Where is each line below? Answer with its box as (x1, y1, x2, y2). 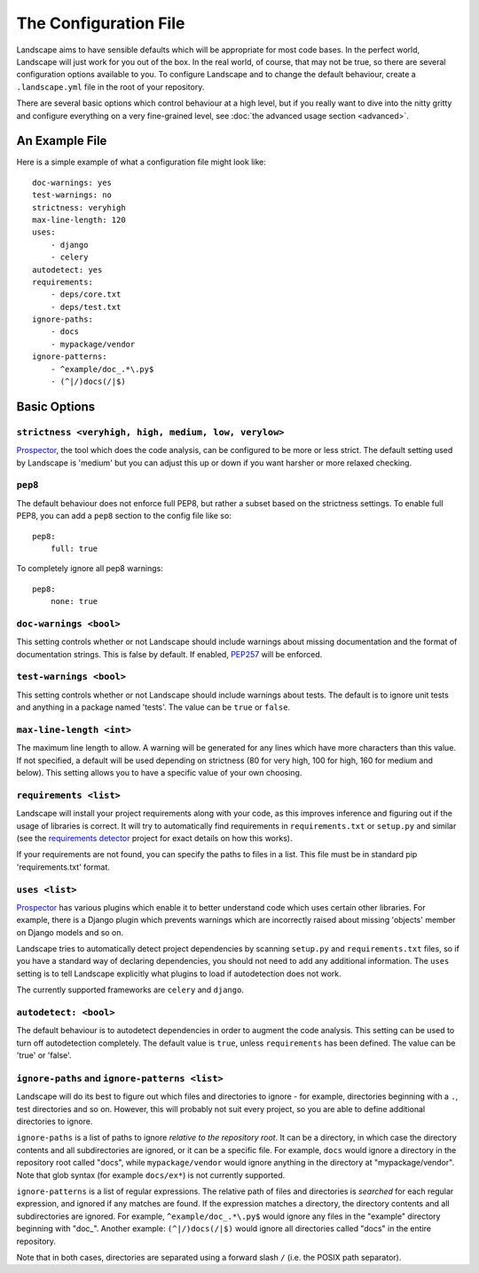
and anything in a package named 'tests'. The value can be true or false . (16, 702, 291, 712)
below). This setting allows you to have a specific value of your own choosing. (16, 768, 302, 778)
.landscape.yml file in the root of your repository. (16, 81, 205, 92)
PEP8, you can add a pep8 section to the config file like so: (16, 511, 232, 521)
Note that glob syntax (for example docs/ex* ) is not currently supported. (16, 1169, 286, 1181)
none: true (50, 596, 98, 607)
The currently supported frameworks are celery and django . (16, 984, 244, 995)
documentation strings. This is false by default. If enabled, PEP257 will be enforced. (16, 648, 323, 659)
